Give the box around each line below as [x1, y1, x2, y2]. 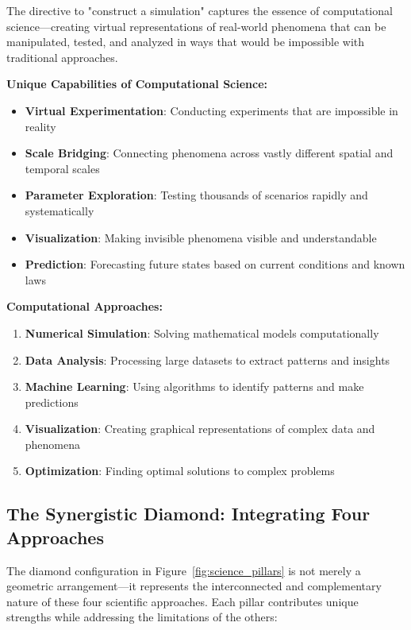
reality [25, 118, 56, 134]
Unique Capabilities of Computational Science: [6, 75, 268, 92]
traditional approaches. [6, 48, 118, 65]
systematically [25, 202, 94, 218]
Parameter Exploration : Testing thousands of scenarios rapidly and [25, 187, 368, 203]
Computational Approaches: [6, 298, 163, 315]
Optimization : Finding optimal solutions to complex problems [25, 462, 335, 479]
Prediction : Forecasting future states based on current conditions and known [25, 256, 405, 272]
